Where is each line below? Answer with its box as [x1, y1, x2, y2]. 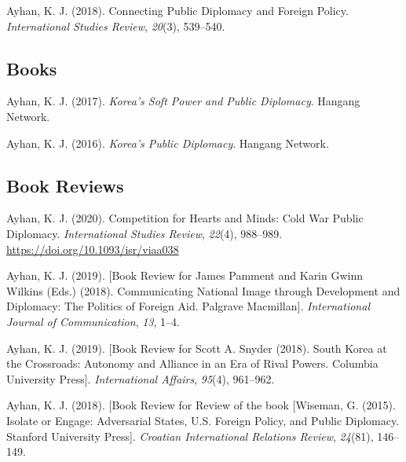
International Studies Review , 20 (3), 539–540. [6, 17, 225, 34]
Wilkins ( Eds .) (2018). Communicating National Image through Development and [6, 282, 401, 299]
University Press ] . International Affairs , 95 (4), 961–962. [6, 370, 275, 387]
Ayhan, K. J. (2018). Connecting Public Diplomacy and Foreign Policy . [6, 2, 349, 18]
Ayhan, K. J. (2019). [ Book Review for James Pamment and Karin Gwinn [6, 267, 364, 284]
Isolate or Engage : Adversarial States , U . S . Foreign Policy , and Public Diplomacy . [6, 412, 400, 428]
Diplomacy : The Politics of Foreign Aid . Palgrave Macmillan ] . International [6, 298, 370, 314]
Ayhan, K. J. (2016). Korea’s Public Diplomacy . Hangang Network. [6, 134, 329, 151]
